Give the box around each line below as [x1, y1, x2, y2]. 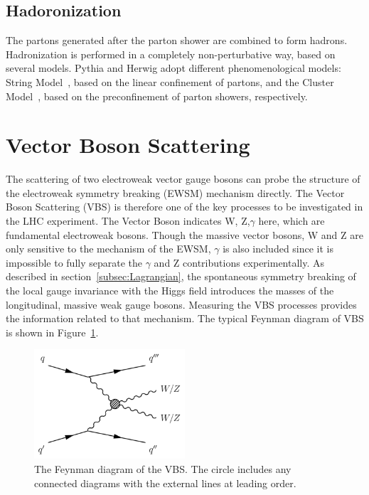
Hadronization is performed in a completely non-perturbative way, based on [6, 46, 336, 61]
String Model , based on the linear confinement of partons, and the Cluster [6, 74, 334, 89]
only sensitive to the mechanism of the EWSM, [6, 241, 211, 256]
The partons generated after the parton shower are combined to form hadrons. [6, 33, 348, 48]
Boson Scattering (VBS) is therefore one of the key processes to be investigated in [6, 199, 363, 214]
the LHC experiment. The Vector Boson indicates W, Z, [6, 213, 250, 228]
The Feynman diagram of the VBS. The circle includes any [34, 462, 292, 477]
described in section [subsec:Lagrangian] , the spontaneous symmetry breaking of [6, 269, 356, 284]
